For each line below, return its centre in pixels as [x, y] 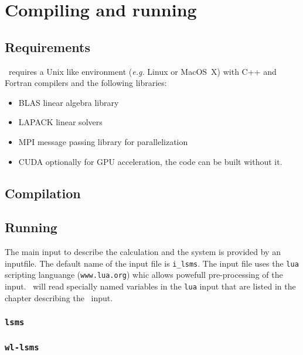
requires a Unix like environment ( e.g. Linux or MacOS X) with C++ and [142, 71]
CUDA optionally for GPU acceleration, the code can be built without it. [150, 161]
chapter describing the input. [59, 297]
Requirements [47, 46]
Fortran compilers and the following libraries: [86, 83]
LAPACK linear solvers [60, 122]
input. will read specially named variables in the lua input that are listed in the [150, 286]
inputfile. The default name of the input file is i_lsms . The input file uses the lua [152, 263]
